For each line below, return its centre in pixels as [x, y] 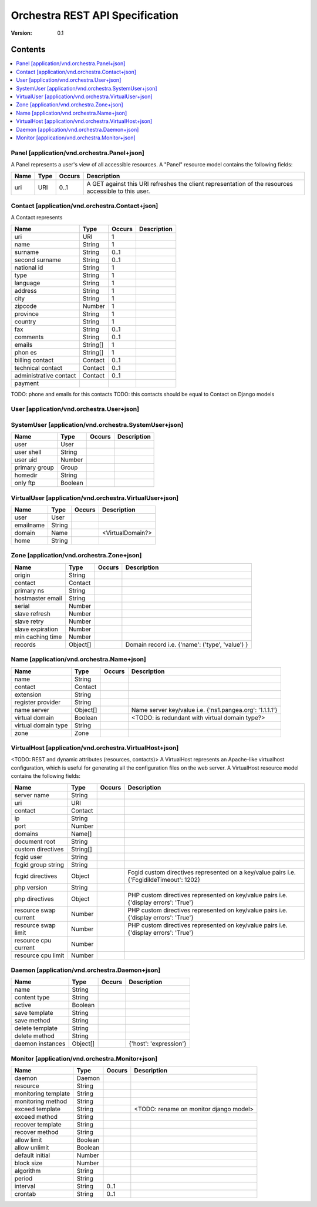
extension [28, 694]
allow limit [28, 1140]
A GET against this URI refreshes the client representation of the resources [190, 183]
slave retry [29, 621]
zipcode [26, 306]
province [27, 313]
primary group [34, 467]
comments [29, 337]
